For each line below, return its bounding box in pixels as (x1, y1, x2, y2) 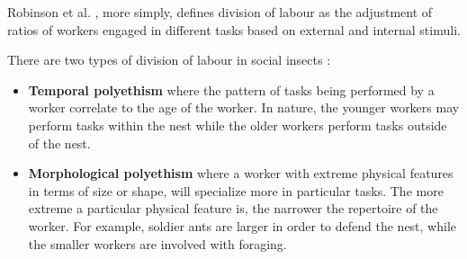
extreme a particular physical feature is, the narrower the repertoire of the (28, 199, 438, 218)
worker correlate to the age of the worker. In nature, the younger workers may (28, 98, 460, 117)
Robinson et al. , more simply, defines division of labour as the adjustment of (7, 3, 433, 21)
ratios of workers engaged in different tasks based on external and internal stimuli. (7, 20, 461, 39)
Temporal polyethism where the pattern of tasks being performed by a (28, 80, 435, 99)
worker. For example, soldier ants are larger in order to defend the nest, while (28, 216, 457, 235)
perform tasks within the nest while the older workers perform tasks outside (28, 115, 447, 134)
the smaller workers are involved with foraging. (28, 234, 287, 253)
